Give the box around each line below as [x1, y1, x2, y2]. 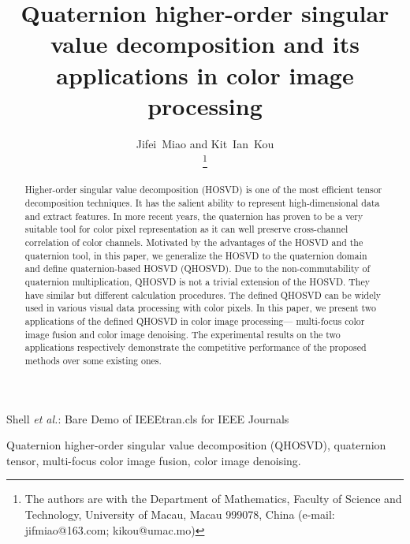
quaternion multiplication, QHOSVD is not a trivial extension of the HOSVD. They [24, 275, 371, 288]
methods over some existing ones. [24, 353, 162, 367]
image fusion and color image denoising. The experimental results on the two [24, 327, 341, 341]
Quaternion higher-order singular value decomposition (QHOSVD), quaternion [6, 437, 386, 453]
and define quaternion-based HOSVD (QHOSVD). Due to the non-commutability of [24, 262, 371, 275]
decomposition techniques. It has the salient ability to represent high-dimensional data [24, 196, 380, 210]
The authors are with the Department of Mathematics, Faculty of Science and [24, 490, 402, 507]
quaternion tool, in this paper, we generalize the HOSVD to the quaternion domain [24, 248, 367, 262]
